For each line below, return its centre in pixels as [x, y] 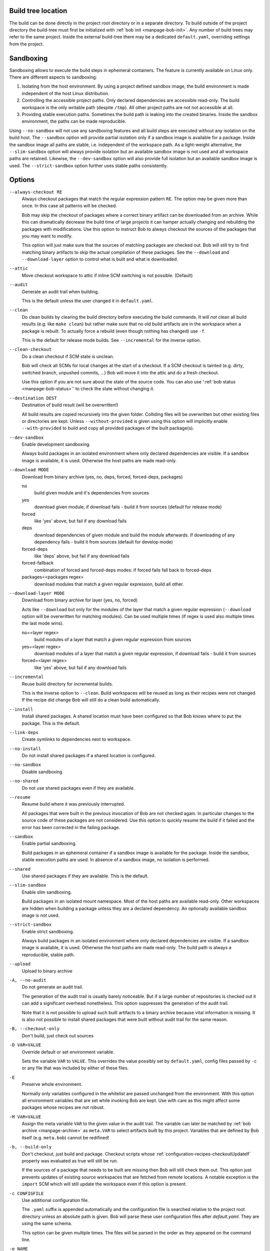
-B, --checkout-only [34, 1029]
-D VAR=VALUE [25, 1045]
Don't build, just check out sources [58, 1035]
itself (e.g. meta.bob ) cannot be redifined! [65, 1137]
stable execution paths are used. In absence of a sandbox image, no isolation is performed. [116, 860]
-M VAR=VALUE [25, 1117]
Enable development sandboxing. [56, 444]
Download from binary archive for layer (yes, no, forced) [80, 600]
